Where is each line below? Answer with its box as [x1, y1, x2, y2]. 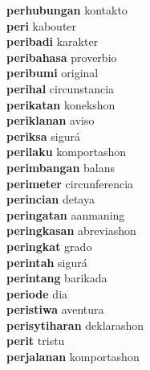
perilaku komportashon [6, 143, 127, 160]
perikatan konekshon [6, 96, 116, 113]
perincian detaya [6, 191, 95, 208]
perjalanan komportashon [6, 348, 140, 365]
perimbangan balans [6, 158, 116, 175]
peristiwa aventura [6, 301, 104, 318]
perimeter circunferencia [6, 175, 134, 191]
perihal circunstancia [6, 80, 115, 97]
